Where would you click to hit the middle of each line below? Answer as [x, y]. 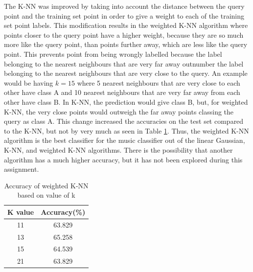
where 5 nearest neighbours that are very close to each [159, 82]
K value [21, 212]
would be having [29, 82]
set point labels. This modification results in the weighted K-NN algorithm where [126, 25]
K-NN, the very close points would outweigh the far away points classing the [119, 111]
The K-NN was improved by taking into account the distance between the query [124, 6]
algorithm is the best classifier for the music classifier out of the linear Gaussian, [125, 140]
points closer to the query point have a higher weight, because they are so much [124, 34]
